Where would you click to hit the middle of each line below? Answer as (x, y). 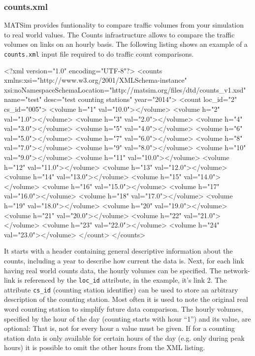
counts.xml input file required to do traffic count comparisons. (99, 54)
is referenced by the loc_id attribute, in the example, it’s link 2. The (122, 280)
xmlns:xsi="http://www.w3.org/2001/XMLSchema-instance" (96, 80)
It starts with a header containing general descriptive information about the (118, 251)
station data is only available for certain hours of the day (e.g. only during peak (124, 338)
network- (237, 270)
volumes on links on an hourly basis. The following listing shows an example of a (126, 44)
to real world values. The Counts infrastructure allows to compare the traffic (119, 34)
